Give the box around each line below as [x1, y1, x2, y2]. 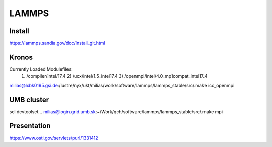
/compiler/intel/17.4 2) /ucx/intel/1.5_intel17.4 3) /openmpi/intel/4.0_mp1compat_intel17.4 [26, 73, 208, 79]
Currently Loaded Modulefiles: [9, 66, 73, 72]
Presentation [9, 122, 51, 130]
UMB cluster [9, 95, 49, 104]
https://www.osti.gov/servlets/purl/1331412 [9, 135, 98, 141]
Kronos [9, 53, 33, 61]
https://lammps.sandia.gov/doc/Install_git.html [9, 40, 105, 46]
